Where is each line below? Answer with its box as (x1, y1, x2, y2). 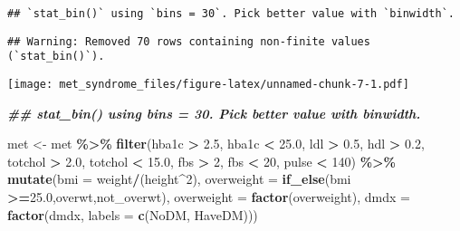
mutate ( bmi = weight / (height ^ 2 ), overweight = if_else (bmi (7, 169, 351, 188)
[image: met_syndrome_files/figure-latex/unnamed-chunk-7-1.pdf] (7, 77, 409, 91)
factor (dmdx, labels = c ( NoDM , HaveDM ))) (7, 205, 258, 224)
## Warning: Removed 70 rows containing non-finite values (7, 34, 370, 48)
